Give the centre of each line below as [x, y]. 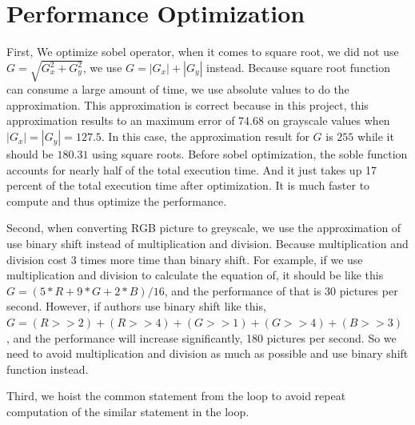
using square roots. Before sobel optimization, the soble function [250, 154]
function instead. [48, 369]
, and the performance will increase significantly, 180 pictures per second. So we [202, 337]
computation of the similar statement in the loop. [128, 411]
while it [376, 136]
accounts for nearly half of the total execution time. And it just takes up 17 [192, 169]
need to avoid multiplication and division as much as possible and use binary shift [207, 353]
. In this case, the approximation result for [205, 136]
